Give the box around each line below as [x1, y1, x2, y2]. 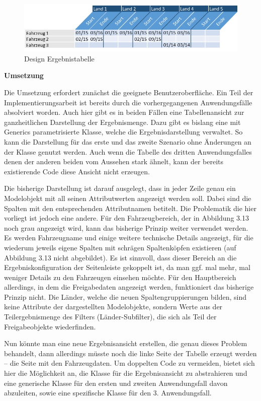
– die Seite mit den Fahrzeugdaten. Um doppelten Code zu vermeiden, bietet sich [4, 358, 255, 368]
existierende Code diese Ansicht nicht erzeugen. [4, 166, 150, 176]
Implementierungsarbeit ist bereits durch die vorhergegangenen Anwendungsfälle [4, 97, 252, 107]
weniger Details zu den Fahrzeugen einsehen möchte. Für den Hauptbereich [4, 272, 236, 282]
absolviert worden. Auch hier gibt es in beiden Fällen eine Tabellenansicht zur [4, 107, 244, 117]
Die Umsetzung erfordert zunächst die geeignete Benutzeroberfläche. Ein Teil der [4, 87, 253, 97]
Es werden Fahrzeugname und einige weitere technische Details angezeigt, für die [4, 232, 253, 243]
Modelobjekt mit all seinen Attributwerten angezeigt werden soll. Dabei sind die [4, 192, 251, 203]
